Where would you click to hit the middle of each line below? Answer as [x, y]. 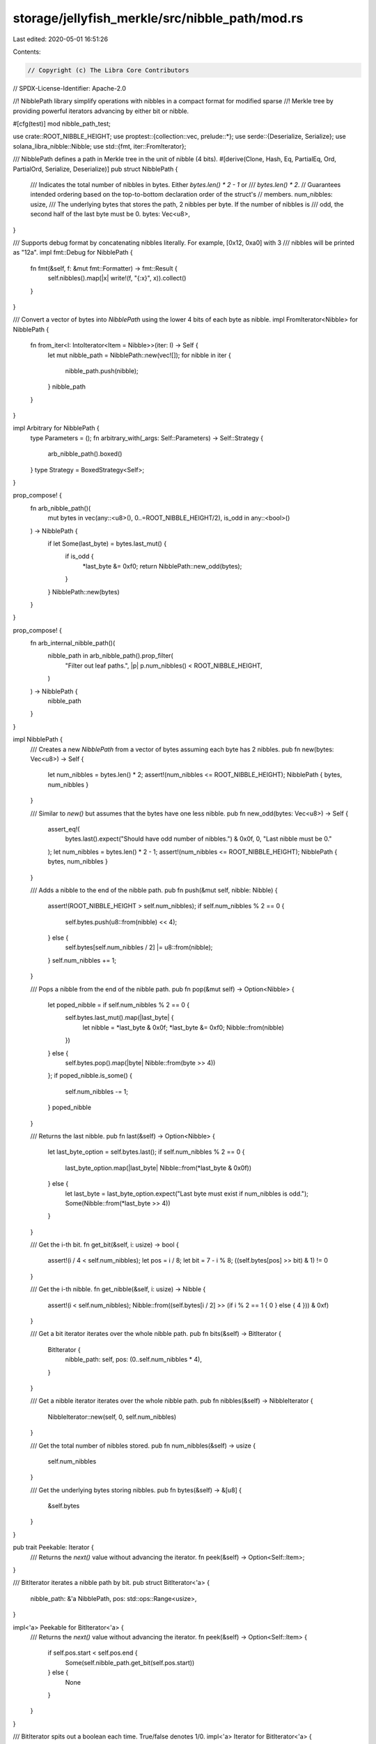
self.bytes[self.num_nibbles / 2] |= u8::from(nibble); [139, 947]
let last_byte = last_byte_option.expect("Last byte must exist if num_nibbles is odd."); [187, 1194]
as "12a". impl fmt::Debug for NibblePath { [73, 253]
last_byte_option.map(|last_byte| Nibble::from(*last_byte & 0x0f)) [158, 1168]
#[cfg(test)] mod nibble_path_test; [62, 124]
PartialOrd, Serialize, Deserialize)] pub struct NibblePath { [95, 169]
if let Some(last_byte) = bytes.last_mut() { [107, 543]
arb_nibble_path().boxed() [85, 454]
